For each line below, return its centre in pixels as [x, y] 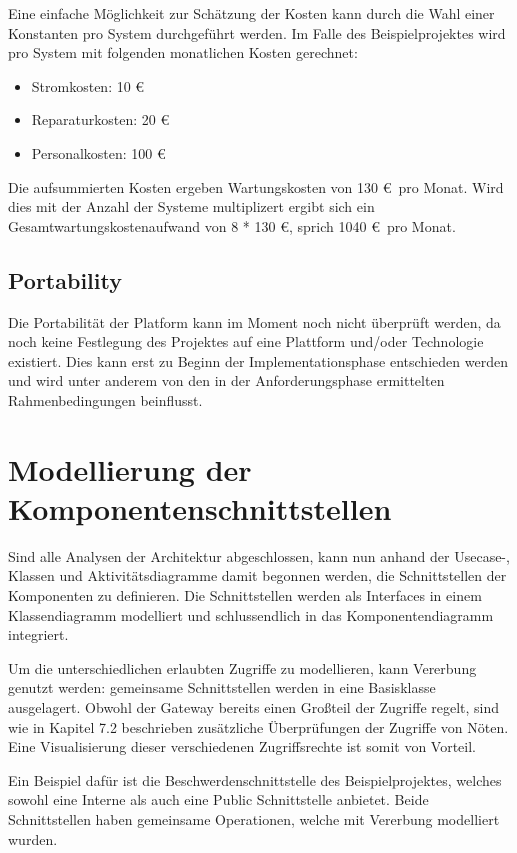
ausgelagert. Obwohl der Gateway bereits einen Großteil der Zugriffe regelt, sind [254, 706]
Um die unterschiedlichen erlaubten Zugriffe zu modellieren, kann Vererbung [242, 667]
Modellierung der [130, 468]
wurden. [33, 838]
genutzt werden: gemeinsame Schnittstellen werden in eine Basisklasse [222, 687]
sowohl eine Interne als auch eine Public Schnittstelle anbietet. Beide [218, 799]
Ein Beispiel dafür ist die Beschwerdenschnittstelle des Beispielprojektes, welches [255, 779]
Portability [65, 279]
